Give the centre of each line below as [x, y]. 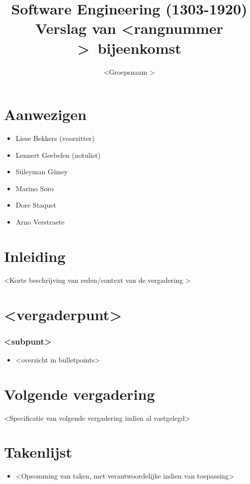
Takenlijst [38, 452]
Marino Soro [35, 188]
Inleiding [35, 256]
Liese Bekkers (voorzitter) [55, 138]
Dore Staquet [36, 205]
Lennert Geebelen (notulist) [58, 155]
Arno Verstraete [40, 222]
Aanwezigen [45, 114]
